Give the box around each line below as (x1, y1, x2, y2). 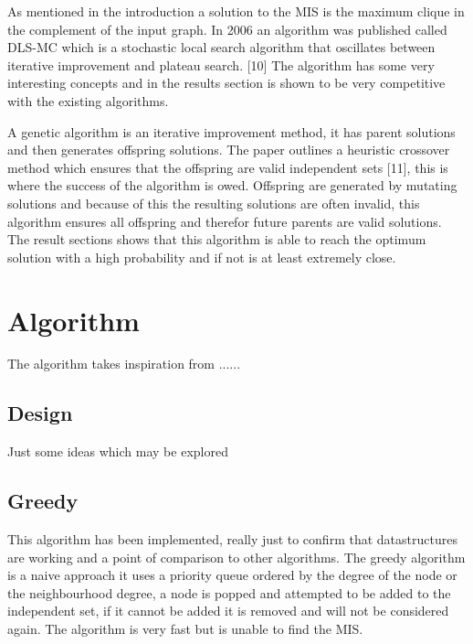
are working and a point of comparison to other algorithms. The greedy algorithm (7, 547, 466, 566)
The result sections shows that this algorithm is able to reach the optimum (7, 230, 426, 249)
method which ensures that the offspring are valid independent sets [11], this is (7, 157, 448, 177)
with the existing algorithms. (7, 91, 169, 110)
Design (7, 399, 73, 427)
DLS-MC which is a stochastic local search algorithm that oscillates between (7, 38, 436, 57)
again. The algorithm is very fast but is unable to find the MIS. (7, 619, 363, 638)
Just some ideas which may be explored (7, 442, 228, 461)
